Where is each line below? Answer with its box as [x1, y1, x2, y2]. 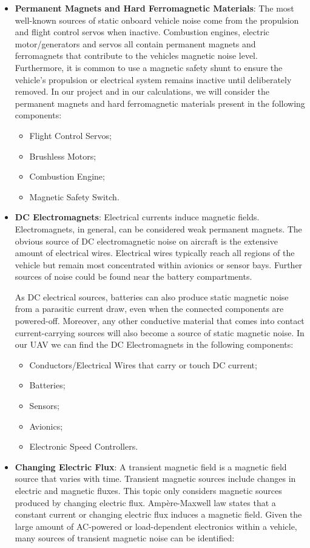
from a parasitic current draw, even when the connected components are [15, 302, 284, 315]
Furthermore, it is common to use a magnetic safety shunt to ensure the [15, 61, 283, 73]
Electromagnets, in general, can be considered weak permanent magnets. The [15, 222, 302, 235]
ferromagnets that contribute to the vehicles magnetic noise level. [15, 49, 258, 62]
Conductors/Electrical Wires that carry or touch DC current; [29, 358, 257, 371]
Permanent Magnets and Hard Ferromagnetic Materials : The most [15, 2, 294, 14]
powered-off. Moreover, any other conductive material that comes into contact [15, 314, 305, 327]
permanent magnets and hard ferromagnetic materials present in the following [15, 96, 305, 109]
